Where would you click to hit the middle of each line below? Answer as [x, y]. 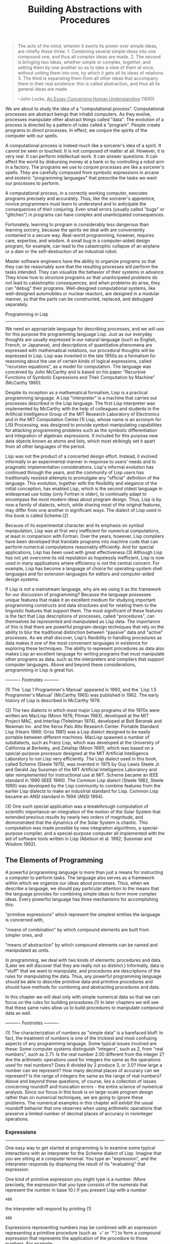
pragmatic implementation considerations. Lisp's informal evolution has [80, 467]
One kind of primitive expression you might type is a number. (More [75, 1179]
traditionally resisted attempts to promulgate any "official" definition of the [82, 478]
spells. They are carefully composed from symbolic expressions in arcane [82, 172]
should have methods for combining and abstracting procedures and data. [83, 987]
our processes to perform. [33, 183]
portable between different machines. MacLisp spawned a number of [77, 737]
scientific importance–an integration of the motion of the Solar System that [83, 812]
